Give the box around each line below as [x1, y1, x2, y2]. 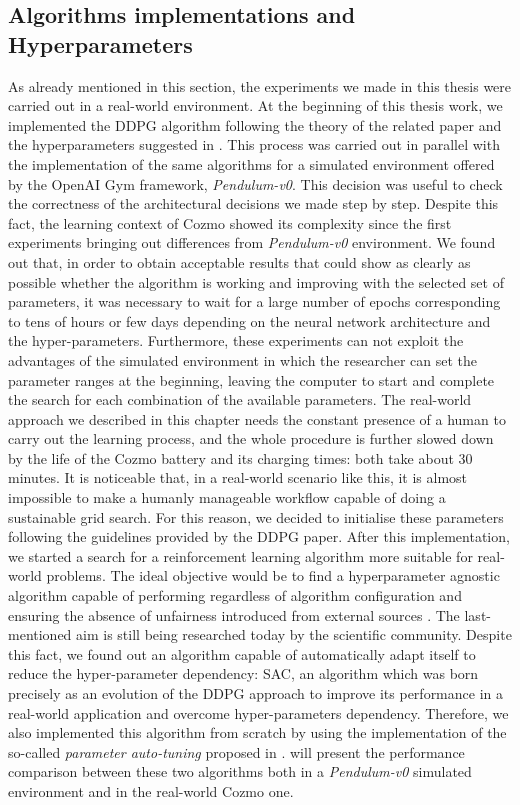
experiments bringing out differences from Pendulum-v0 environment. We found [8, 232, 496, 253]
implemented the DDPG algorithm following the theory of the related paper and [8, 114, 502, 135]
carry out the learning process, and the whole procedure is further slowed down [8, 428, 494, 449]
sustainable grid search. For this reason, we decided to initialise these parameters [8, 506, 504, 527]
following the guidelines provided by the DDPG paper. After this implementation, [8, 526, 510, 547]
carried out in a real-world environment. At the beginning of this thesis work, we [8, 95, 503, 116]
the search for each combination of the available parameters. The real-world [8, 389, 472, 410]
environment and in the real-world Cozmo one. [8, 780, 294, 801]
